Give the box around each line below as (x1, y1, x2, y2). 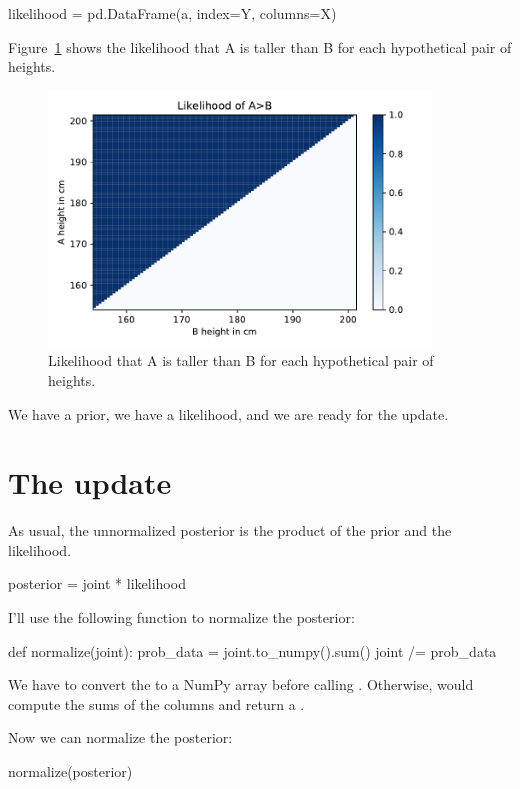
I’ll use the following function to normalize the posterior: (8, 607, 355, 628)
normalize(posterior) (8, 761, 133, 782)
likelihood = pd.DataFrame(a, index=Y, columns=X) (8, 3, 337, 23)
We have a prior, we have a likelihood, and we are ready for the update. (8, 403, 449, 424)
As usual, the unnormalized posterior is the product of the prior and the (8, 520, 452, 541)
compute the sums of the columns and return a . (8, 693, 305, 714)
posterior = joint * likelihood (8, 573, 186, 594)
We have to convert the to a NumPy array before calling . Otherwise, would (8, 674, 474, 695)
